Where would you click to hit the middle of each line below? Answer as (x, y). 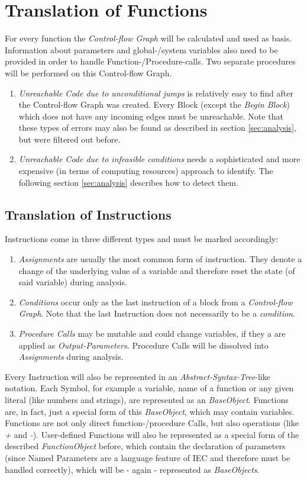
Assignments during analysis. (71, 357)
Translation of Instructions (88, 214)
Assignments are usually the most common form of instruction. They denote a (160, 259)
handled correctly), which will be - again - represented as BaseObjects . (132, 469)
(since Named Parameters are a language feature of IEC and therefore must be (148, 457)
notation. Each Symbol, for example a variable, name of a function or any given (149, 388)
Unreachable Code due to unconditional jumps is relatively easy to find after (156, 93)
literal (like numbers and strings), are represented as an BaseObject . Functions (147, 399)
